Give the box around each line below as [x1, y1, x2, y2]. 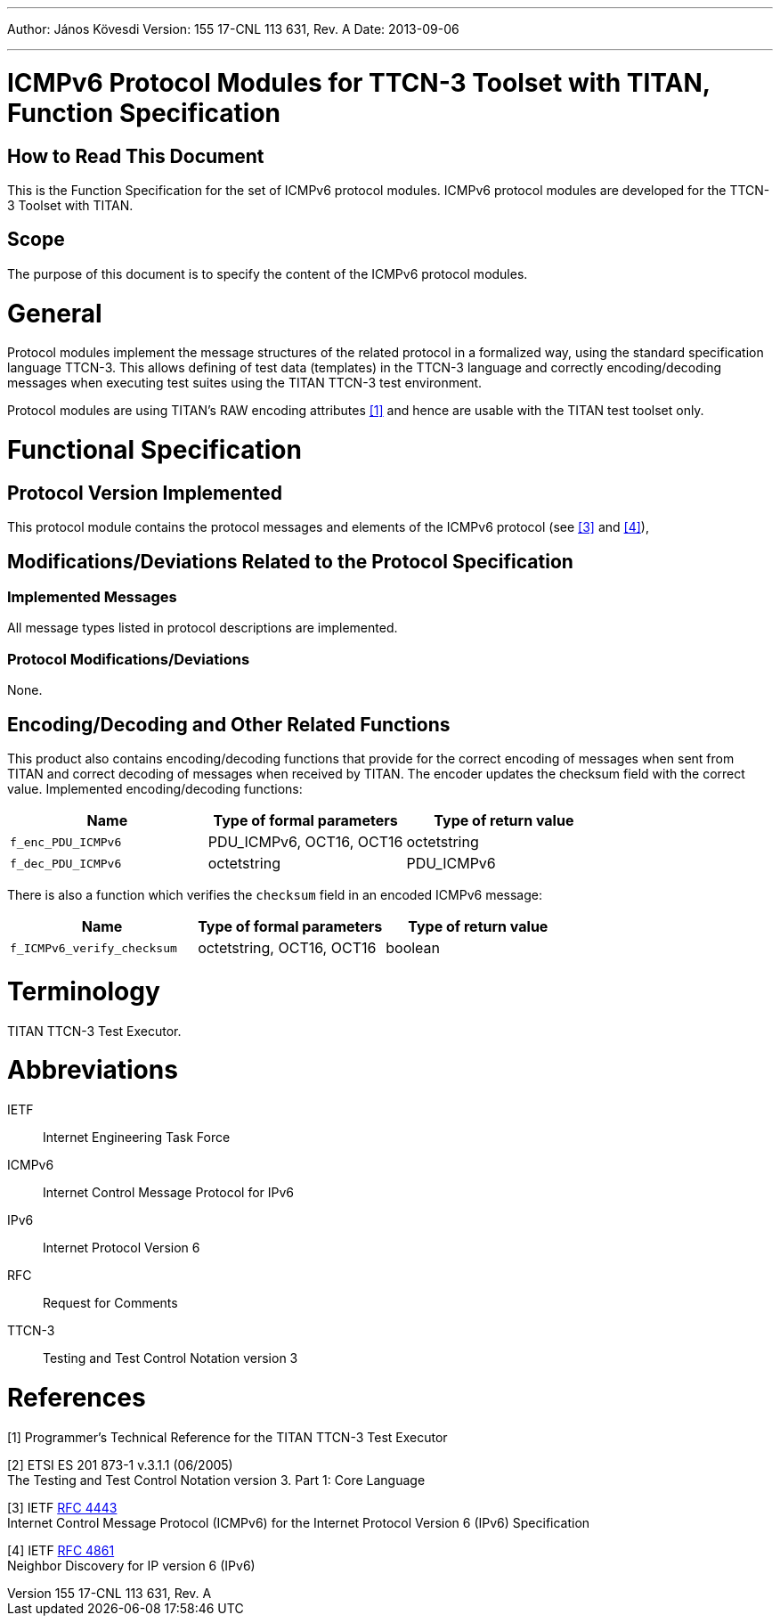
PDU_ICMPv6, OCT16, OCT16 [207, 833, 403, 851]
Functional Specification [7, 435, 302, 466]
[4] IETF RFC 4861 [7, 1542, 115, 1558]
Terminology [7, 975, 160, 1007]
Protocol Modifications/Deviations [7, 649, 250, 668]
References [7, 1382, 146, 1413]
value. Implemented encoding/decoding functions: [7, 781, 303, 796]
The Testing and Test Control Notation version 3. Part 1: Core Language [7, 1472, 426, 1488]
